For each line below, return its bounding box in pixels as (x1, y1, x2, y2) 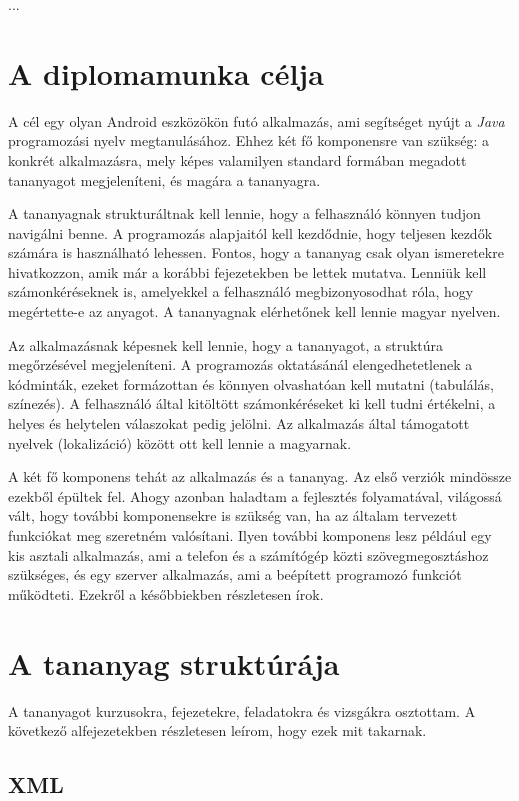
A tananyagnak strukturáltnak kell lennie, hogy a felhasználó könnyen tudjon (8, 203, 481, 224)
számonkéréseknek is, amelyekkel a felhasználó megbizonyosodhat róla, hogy (8, 281, 474, 302)
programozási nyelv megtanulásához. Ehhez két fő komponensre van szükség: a (8, 130, 489, 151)
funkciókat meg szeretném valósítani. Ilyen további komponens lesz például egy (8, 525, 492, 545)
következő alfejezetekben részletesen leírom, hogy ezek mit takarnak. (8, 720, 427, 741)
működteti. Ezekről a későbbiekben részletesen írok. (8, 583, 324, 604)
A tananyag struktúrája (8, 642, 340, 683)
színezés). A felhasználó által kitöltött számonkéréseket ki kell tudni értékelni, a (8, 393, 496, 414)
